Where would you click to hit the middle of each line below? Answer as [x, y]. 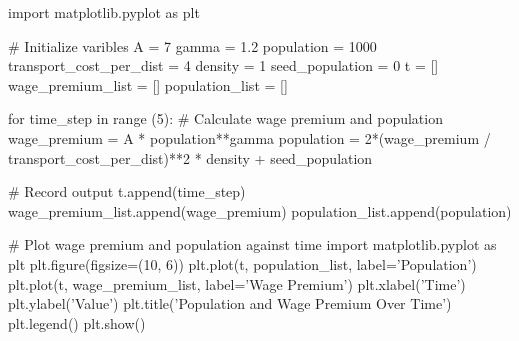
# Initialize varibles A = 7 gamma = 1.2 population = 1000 [192, 45]
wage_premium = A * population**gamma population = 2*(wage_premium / [249, 137]
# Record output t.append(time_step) [127, 191]
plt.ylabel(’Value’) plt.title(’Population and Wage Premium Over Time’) [230, 303]
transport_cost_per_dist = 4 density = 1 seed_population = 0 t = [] [223, 65]
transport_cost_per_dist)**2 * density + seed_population [190, 157]
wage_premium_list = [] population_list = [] [148, 84]
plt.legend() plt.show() [77, 322]
